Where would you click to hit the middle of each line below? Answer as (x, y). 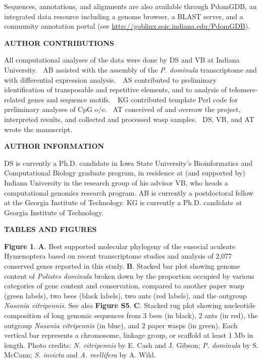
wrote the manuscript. (38, 129)
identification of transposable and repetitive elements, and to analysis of (116, 89)
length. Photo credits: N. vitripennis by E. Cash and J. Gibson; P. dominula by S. (131, 345)
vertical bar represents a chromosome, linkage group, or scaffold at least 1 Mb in (129, 335)
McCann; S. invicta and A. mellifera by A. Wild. (80, 355)
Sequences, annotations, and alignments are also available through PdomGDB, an (130, 6)
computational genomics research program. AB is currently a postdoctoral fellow (129, 192)
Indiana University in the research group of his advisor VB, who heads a (116, 182)
